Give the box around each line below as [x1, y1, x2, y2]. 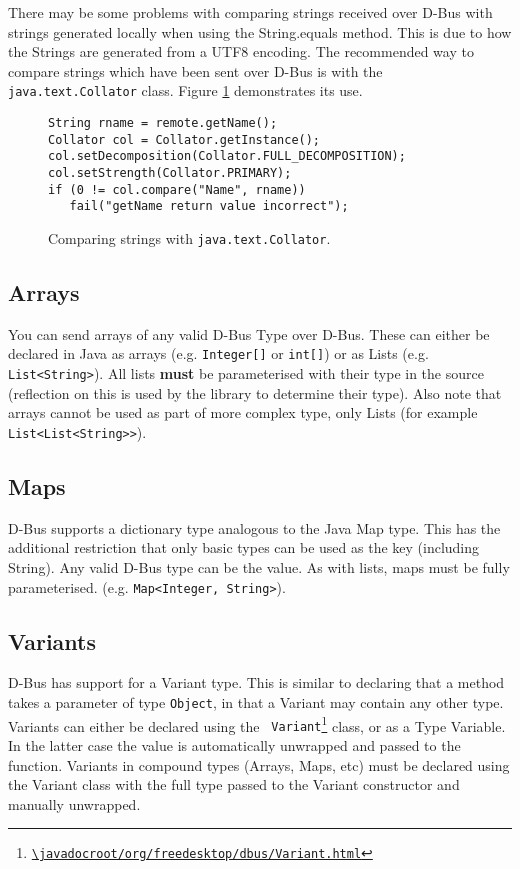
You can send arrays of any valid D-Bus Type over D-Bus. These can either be [8, 323, 490, 344]
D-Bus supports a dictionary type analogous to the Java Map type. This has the [8, 517, 501, 538]
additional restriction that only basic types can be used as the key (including [8, 537, 480, 558]
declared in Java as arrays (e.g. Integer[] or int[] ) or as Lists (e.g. [8, 343, 429, 364]
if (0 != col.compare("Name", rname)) [48, 182, 306, 197]
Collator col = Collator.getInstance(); [48, 132, 321, 147]
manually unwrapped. [8, 793, 141, 814]
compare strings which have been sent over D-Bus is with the [8, 60, 383, 81]
